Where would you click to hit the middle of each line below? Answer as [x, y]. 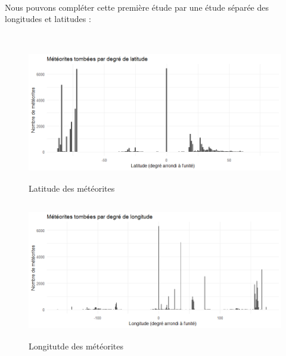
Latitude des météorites [72, 188]
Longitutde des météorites [76, 346]
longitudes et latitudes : [48, 19]
